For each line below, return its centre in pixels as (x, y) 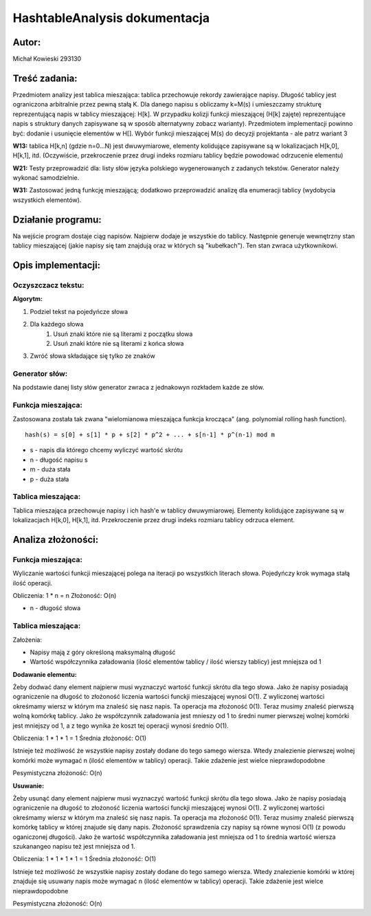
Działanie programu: (57, 220)
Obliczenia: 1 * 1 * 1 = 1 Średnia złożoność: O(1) (80, 738)
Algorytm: (27, 299)
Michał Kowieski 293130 (47, 59)
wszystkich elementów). (47, 200)
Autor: (27, 42)
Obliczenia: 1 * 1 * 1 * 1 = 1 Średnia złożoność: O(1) (85, 859)
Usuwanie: (29, 785)
